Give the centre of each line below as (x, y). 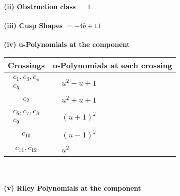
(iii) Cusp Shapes (33, 25)
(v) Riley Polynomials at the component (73, 188)
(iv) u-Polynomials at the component (67, 44)
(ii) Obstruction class (40, 6)
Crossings (26, 65)
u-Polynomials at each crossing (112, 65)
